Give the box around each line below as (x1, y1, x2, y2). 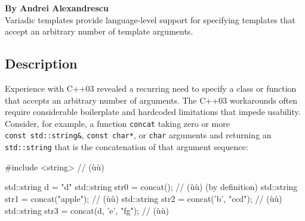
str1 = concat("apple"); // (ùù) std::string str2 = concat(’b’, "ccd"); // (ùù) (5, 192, 282, 204)
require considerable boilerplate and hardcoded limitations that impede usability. (5, 105, 301, 118)
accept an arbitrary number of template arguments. (5, 25, 193, 38)
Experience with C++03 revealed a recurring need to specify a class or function (5, 82, 297, 94)
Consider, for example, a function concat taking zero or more (5, 117, 230, 129)
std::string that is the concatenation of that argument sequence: (5, 141, 248, 153)
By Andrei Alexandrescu (5, 2, 109, 14)
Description (5, 54, 78, 73)
